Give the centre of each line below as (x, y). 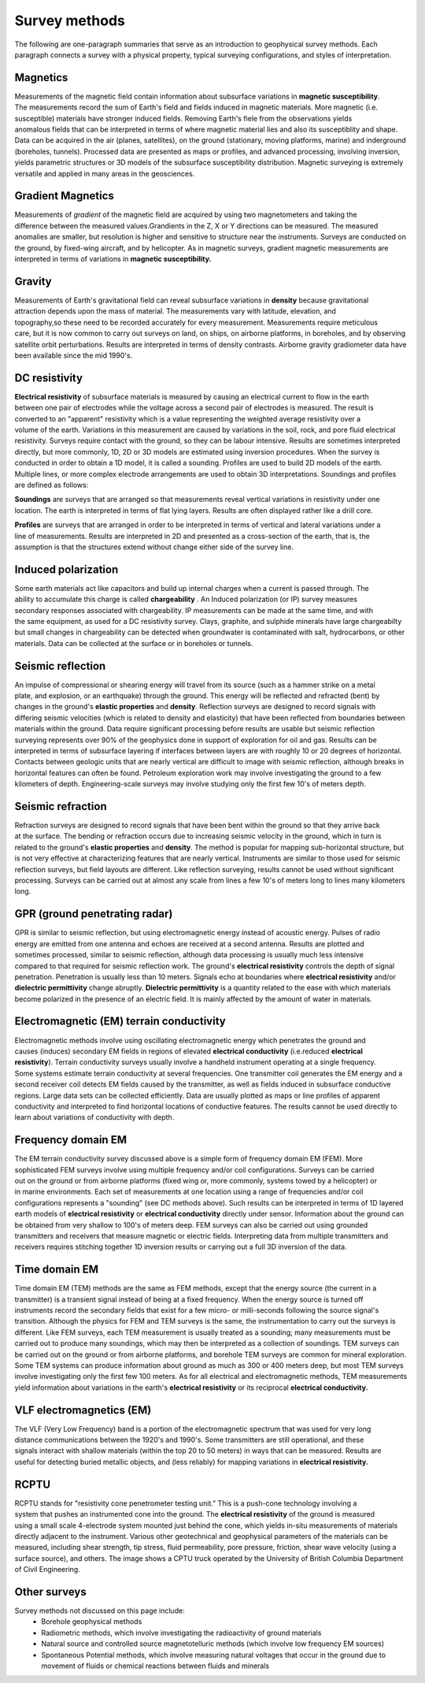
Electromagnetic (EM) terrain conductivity (120, 1022)
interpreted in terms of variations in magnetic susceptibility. (113, 259)
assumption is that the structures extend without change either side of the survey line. (154, 547)
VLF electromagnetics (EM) (83, 1410)
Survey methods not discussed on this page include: (100, 1611)
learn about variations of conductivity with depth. (94, 1117)
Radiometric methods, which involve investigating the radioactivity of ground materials (181, 1633)
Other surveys (50, 1592)
